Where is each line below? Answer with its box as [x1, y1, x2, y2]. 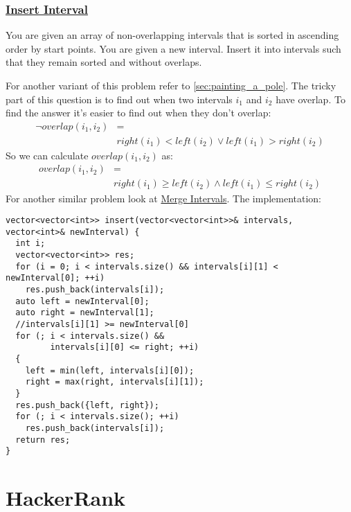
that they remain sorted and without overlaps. [6, 55, 202, 69]
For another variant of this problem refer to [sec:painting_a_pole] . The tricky [6, 78, 336, 92]
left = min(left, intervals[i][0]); [25, 365, 195, 376]
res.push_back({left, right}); [15, 400, 159, 410]
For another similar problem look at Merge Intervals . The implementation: [6, 191, 321, 205]
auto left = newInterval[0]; [15, 296, 150, 306]
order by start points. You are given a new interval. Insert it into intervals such [6, 41, 341, 55]
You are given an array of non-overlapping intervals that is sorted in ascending [6, 28, 339, 42]
